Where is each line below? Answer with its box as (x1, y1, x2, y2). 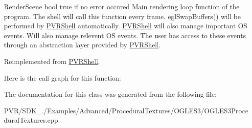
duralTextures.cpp (4, 115, 58, 125)
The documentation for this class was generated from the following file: (4, 89, 217, 99)
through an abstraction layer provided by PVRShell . (4, 40, 161, 50)
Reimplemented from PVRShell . (4, 56, 100, 66)
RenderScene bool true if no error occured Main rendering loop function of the (4, 1, 240, 11)
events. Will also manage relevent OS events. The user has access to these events (4, 30, 246, 40)
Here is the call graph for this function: (4, 72, 121, 83)
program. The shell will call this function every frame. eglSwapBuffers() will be (4, 11, 241, 21)
